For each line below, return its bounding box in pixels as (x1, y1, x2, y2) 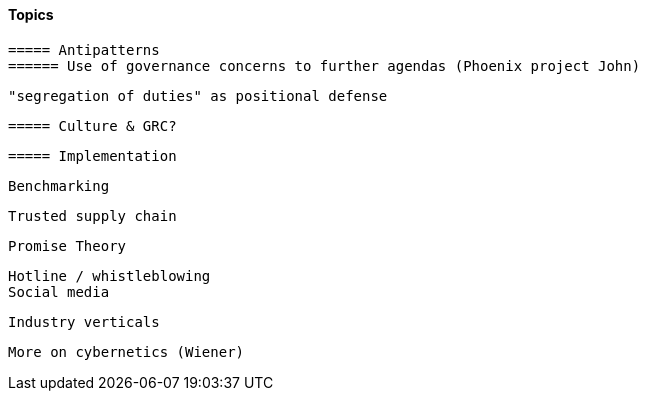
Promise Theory (8, 237, 127, 254)
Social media (8, 283, 110, 300)
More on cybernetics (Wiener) (8, 343, 245, 360)
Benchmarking (8, 177, 110, 194)
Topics (8, 6, 54, 23)
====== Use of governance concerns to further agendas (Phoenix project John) (8, 57, 641, 74)
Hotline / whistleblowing (8, 267, 211, 284)
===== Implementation (8, 147, 177, 164)
